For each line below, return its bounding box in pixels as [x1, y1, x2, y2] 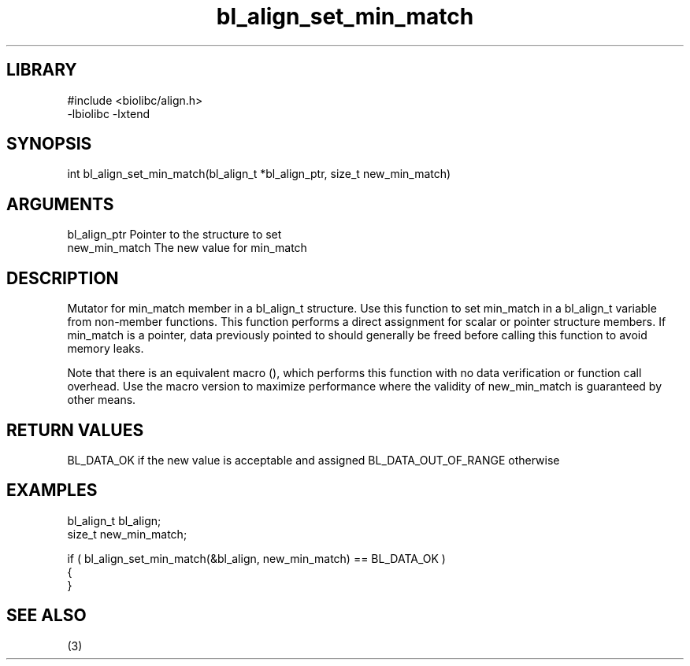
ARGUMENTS [6, 194, 114, 214]
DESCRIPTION [6, 268, 119, 288]
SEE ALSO [6, 605, 87, 626]
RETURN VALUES [6, 420, 144, 440]
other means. [67, 393, 136, 407]
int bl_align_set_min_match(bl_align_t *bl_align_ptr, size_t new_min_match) [67, 167, 451, 181]
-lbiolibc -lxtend [67, 106, 150, 120]
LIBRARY [6, 60, 77, 80]
